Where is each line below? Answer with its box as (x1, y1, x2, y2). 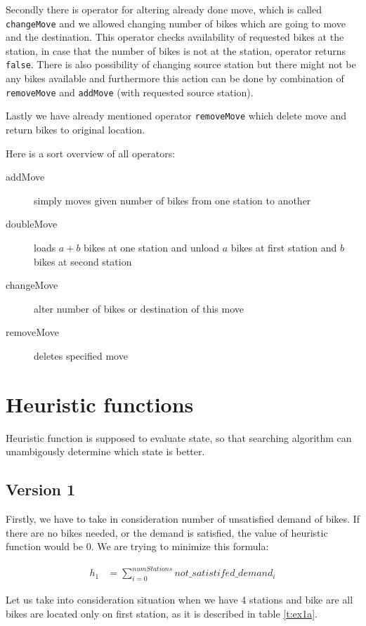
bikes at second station (34, 254, 132, 268)
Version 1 (6, 478, 76, 500)
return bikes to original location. (6, 122, 145, 136)
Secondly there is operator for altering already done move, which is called (6, 2, 322, 16)
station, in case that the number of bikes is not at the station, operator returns (6, 43, 346, 58)
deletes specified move (34, 348, 128, 363)
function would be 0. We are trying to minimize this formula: (6, 539, 269, 554)
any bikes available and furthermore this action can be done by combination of (6, 71, 344, 86)
